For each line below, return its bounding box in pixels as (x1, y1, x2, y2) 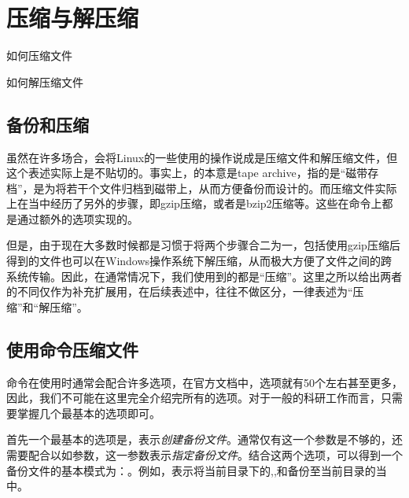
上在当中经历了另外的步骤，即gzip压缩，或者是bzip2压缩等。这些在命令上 (6, 195, 382, 212)
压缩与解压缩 (6, 2, 139, 34)
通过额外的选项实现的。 (17, 210, 138, 227)
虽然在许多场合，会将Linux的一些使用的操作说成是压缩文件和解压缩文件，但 (6, 149, 398, 165)
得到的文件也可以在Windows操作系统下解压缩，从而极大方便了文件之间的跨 (6, 253, 392, 269)
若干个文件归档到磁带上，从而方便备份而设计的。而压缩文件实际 (66, 179, 397, 196)
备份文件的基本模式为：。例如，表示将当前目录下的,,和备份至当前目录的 (6, 462, 376, 478)
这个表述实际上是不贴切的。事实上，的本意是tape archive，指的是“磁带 (6, 164, 368, 181)
